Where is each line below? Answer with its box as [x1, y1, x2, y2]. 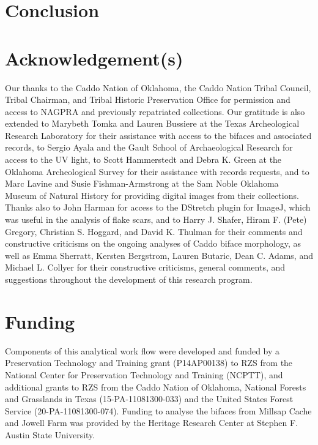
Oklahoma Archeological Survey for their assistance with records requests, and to [5, 165, 309, 178]
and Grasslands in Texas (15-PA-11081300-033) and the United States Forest [5, 392, 294, 405]
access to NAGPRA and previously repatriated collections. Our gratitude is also [5, 105, 305, 118]
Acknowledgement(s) [5, 45, 183, 70]
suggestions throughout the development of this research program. [5, 273, 253, 285]
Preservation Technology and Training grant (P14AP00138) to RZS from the [5, 356, 293, 369]
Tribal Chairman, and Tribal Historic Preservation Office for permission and [5, 93, 290, 106]
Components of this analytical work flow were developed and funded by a [5, 344, 280, 357]
